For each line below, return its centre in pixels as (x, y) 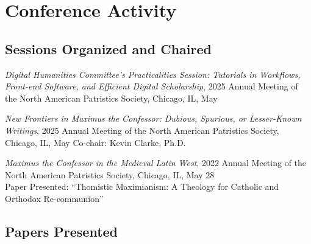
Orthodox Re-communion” (54, 198)
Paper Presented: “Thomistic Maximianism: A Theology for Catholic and (142, 186)
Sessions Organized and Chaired (108, 48)
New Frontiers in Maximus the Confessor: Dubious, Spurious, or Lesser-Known (153, 118)
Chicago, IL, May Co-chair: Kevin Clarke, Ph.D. (95, 142)
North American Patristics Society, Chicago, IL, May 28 (110, 174)
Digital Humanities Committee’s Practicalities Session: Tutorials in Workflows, (153, 74)
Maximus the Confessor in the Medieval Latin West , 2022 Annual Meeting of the (156, 163)
